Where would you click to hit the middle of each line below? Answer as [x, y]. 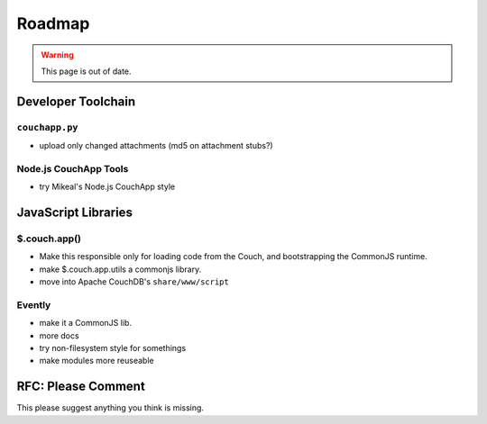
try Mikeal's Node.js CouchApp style [107, 187]
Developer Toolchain [76, 101]
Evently [34, 304]
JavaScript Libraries [74, 213]
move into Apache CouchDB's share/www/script [134, 282]
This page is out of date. [86, 71]
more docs [60, 335]
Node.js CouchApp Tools [73, 168]
